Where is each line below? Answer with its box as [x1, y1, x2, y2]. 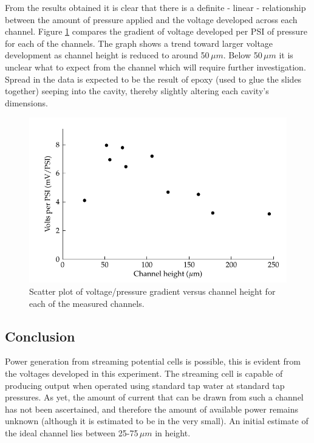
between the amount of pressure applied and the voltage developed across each [5, 13, 298, 26]
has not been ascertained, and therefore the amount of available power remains [5, 402, 299, 415]
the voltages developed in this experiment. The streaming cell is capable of [5, 366, 283, 379]
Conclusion [5, 326, 75, 345]
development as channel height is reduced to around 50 [5, 49, 210, 61]
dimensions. [5, 96, 48, 109]
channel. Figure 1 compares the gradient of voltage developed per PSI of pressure [5, 25, 307, 38]
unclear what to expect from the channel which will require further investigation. [5, 60, 306, 73]
